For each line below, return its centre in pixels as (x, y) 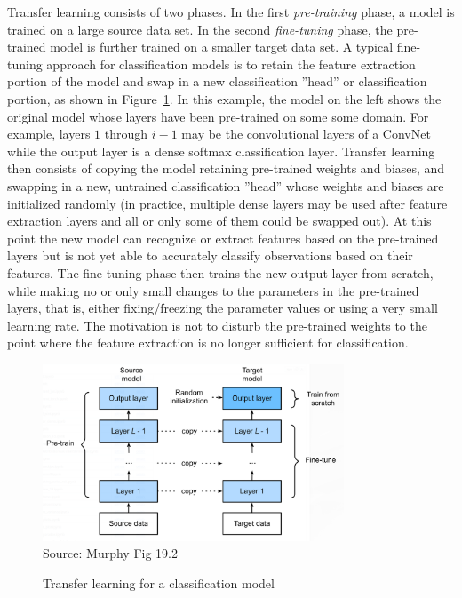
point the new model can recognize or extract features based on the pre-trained (223, 238)
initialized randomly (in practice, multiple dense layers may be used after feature (227, 203)
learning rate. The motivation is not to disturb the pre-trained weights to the (217, 325)
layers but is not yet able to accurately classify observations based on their (210, 255)
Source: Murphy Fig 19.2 (110, 553)
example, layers (49, 134)
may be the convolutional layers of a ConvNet (306, 134)
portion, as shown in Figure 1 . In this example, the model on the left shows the (224, 98)
